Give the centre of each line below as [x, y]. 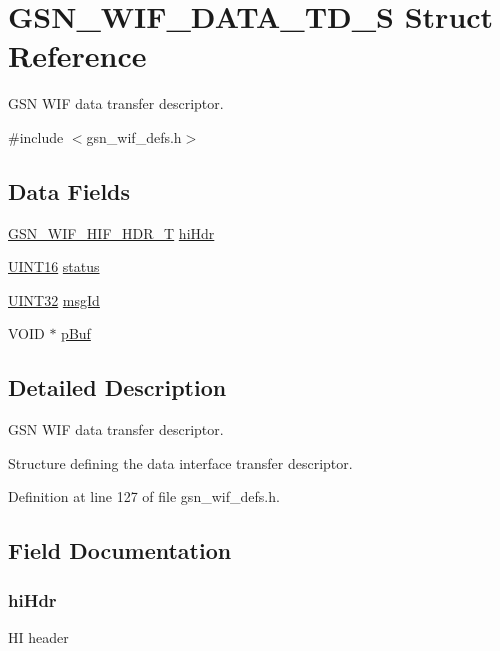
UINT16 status [54, 266]
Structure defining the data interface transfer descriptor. [180, 462]
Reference [77, 55]
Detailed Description [117, 387]
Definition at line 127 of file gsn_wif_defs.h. [144, 496]
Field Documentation [120, 550]
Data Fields [69, 190]
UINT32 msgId [54, 299]
